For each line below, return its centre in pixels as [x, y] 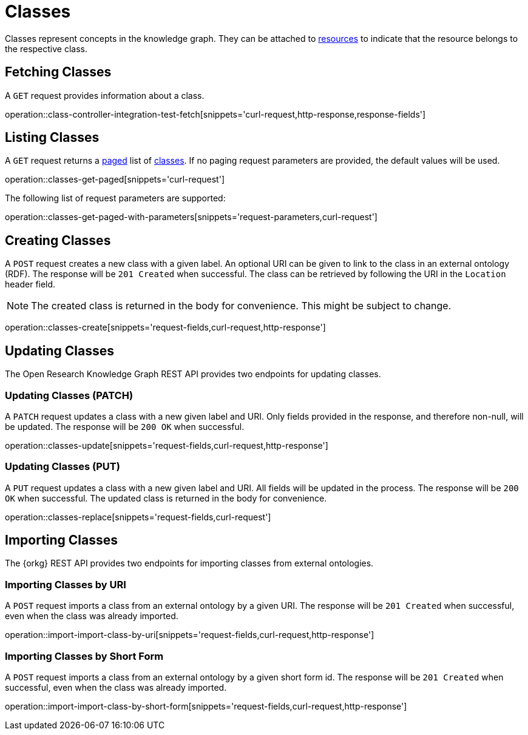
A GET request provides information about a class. [105, 95]
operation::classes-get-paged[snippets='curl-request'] [115, 180]
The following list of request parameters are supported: [115, 198]
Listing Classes [52, 138]
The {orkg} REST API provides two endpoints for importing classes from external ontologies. [189, 563]
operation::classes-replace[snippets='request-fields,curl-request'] [138, 517]
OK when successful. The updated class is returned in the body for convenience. [166, 498]
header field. [30, 284]
